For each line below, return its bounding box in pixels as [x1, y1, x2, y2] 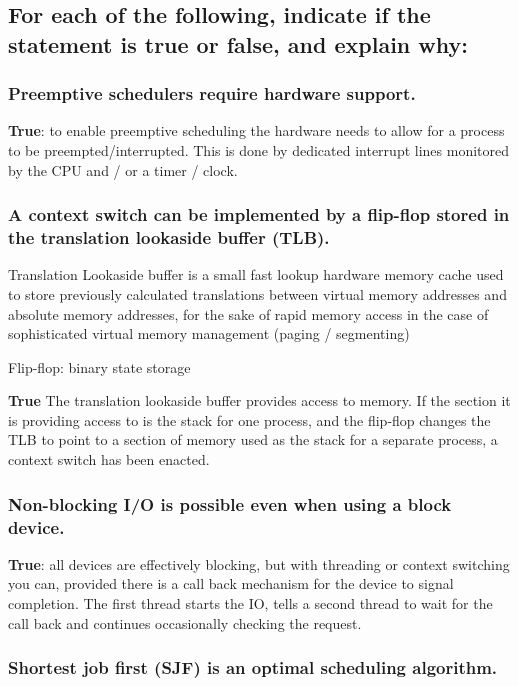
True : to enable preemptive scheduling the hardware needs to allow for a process [8, 120, 505, 141]
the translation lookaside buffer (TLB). [8, 225, 330, 250]
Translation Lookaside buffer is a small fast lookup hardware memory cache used [8, 264, 504, 285]
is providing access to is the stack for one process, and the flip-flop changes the [8, 409, 491, 430]
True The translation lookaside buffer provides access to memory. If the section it [8, 390, 511, 411]
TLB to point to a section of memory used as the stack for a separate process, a [8, 429, 498, 450]
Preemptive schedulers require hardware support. [8, 81, 416, 106]
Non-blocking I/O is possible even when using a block [8, 491, 452, 516]
